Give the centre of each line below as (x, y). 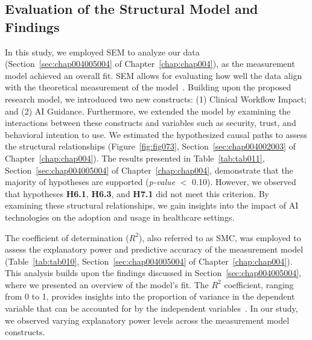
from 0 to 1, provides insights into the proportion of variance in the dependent (150, 296)
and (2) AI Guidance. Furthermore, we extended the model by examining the (148, 111)
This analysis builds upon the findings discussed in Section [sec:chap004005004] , (153, 273)
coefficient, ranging (259, 284)
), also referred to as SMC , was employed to (220, 237)
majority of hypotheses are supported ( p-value (90, 182)
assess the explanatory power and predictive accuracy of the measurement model (154, 249)
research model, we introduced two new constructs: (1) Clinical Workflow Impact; (156, 99)
